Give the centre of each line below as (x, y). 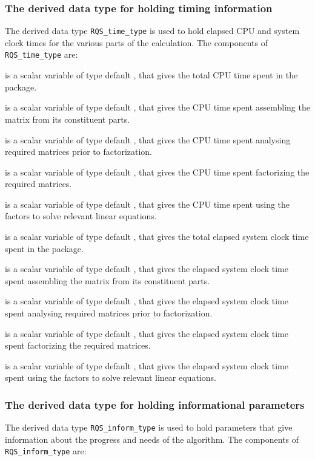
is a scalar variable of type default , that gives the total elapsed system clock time (157, 237)
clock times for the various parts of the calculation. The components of (137, 42)
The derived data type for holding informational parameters (155, 404)
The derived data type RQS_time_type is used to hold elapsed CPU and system (152, 31)
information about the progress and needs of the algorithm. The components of (152, 439)
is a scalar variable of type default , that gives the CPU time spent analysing (148, 139)
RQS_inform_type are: (46, 451)
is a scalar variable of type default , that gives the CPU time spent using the (148, 204)
